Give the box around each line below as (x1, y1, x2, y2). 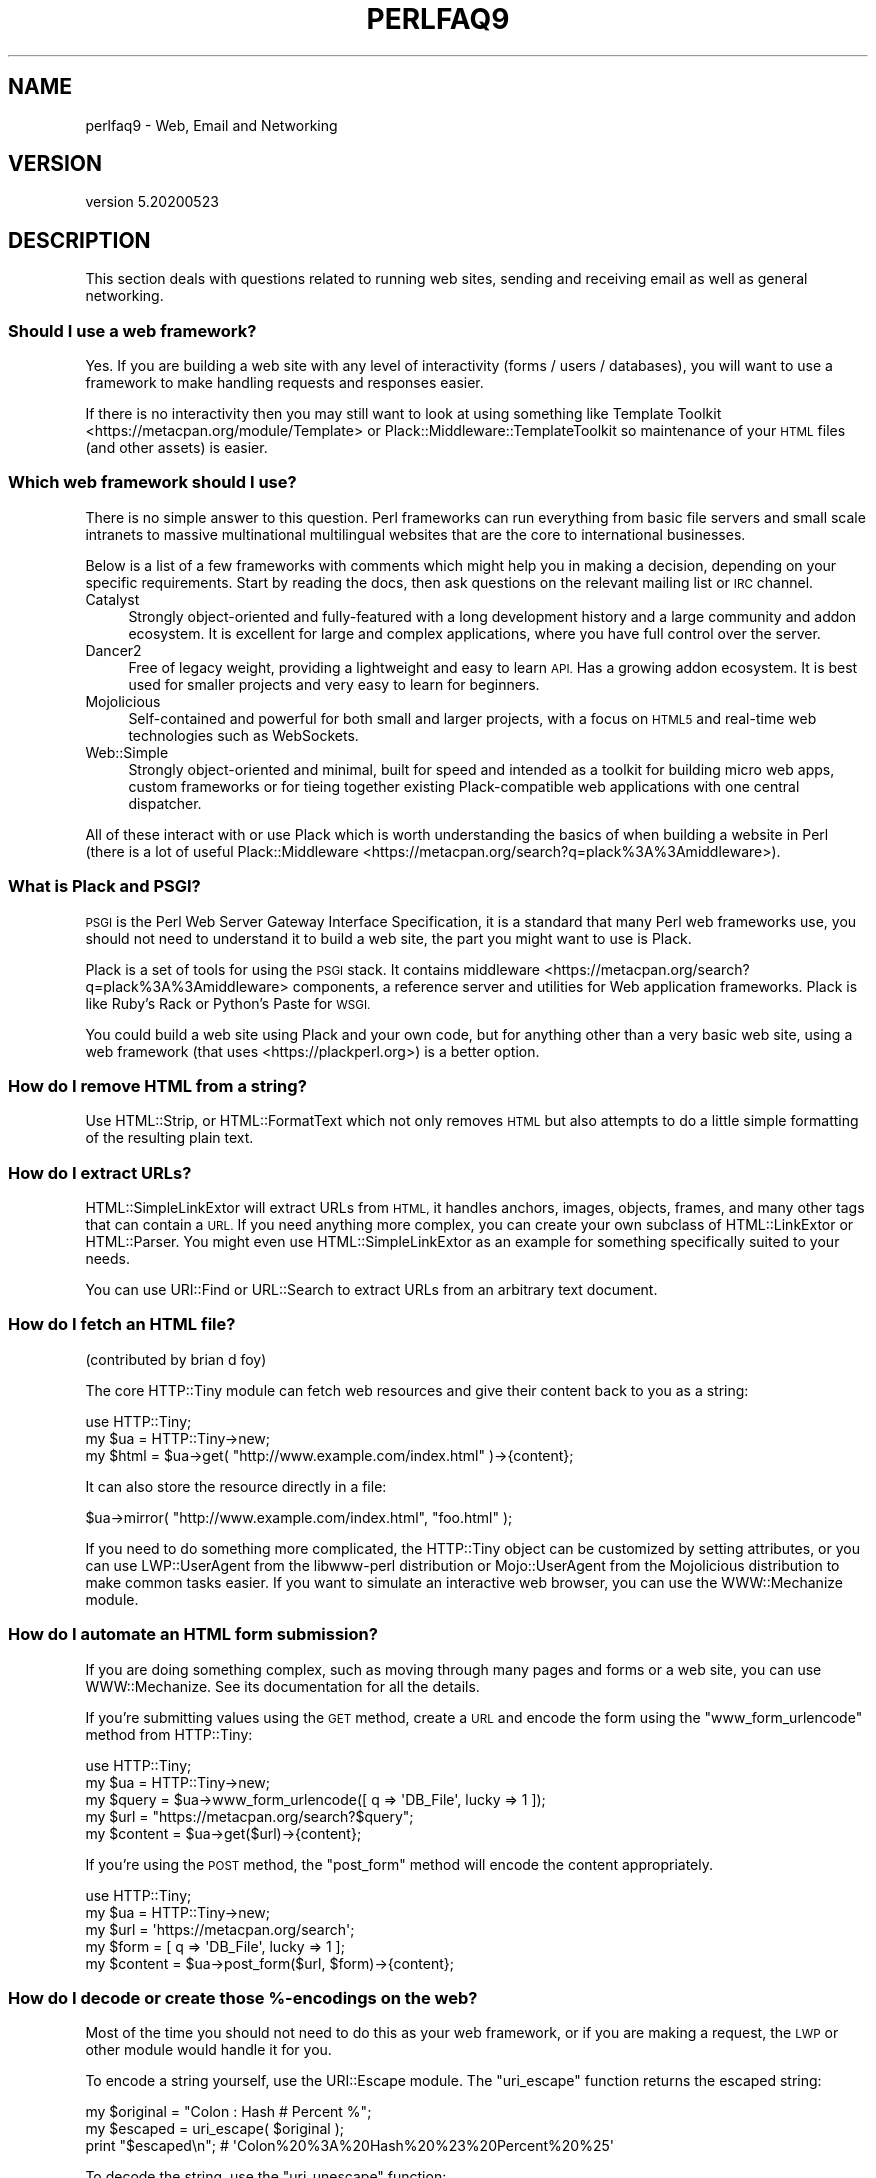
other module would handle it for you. (85, 2041, 332, 2059)
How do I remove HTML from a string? (8, 1075, 307, 1096)
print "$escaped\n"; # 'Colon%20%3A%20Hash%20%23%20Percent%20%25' (85, 2137, 614, 2155)
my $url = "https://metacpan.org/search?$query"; (85, 1807, 414, 1825)
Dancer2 (85, 641, 142, 659)
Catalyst (85, 590, 140, 608)
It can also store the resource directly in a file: (85, 1477, 387, 1495)
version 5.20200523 (85, 193, 219, 211)
